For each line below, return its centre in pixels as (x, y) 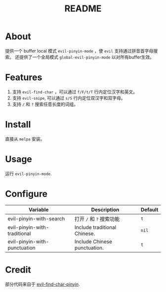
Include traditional (95, 227)
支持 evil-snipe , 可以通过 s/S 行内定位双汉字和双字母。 (69, 98)
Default (149, 210)
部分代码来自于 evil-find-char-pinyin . (42, 284)
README (83, 9)
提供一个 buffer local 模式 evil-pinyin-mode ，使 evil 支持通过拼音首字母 (79, 51)
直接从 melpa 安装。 (25, 139)
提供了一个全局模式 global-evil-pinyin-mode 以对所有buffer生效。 (87, 57)
